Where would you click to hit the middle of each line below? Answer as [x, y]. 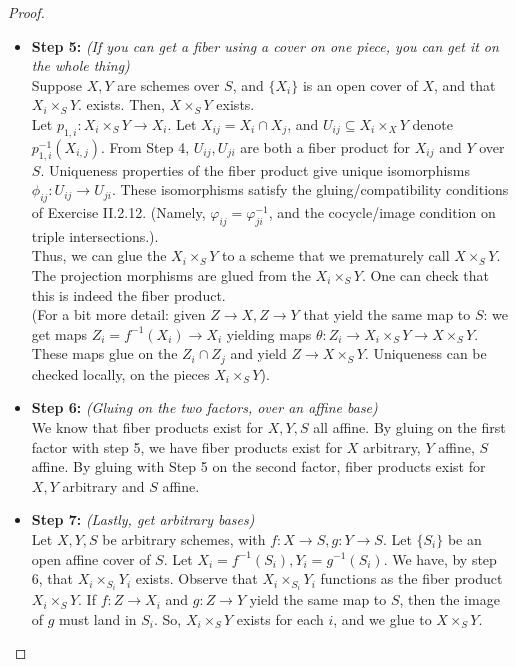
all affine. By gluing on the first [409, 426]
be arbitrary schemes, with [184, 538]
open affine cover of [91, 558]
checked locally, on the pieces [120, 373]
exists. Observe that [196, 578]
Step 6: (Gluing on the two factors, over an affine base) [204, 407]
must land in [98, 618]
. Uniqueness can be [425, 353]
